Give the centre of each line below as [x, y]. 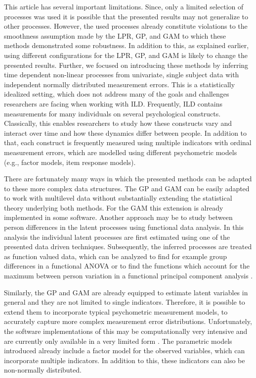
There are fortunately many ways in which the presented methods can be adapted [128, 179]
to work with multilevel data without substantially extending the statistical [118, 198]
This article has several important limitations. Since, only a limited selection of [124, 6]
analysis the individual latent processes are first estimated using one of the [117, 237]
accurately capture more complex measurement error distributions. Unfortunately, [128, 321]
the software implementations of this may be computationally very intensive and [126, 331]
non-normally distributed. [43, 370]
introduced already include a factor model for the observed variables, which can [125, 351]
